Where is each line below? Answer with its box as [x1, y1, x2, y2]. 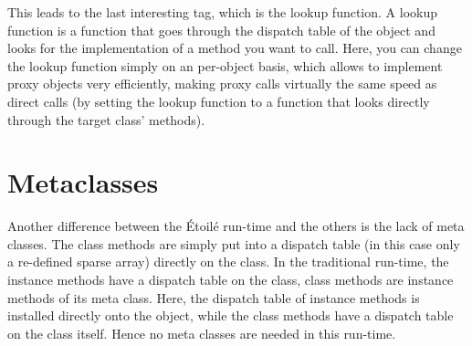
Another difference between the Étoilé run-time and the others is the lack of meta [7, 216, 465, 236]
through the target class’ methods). [7, 110, 205, 129]
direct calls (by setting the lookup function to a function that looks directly [7, 91, 430, 110]
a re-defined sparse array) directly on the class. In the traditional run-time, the [7, 252, 449, 271]
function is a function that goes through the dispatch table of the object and [7, 20, 435, 39]
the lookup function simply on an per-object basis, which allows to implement [7, 56, 443, 75]
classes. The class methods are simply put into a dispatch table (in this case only [7, 234, 460, 253]
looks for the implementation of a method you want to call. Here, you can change [7, 38, 462, 58]
